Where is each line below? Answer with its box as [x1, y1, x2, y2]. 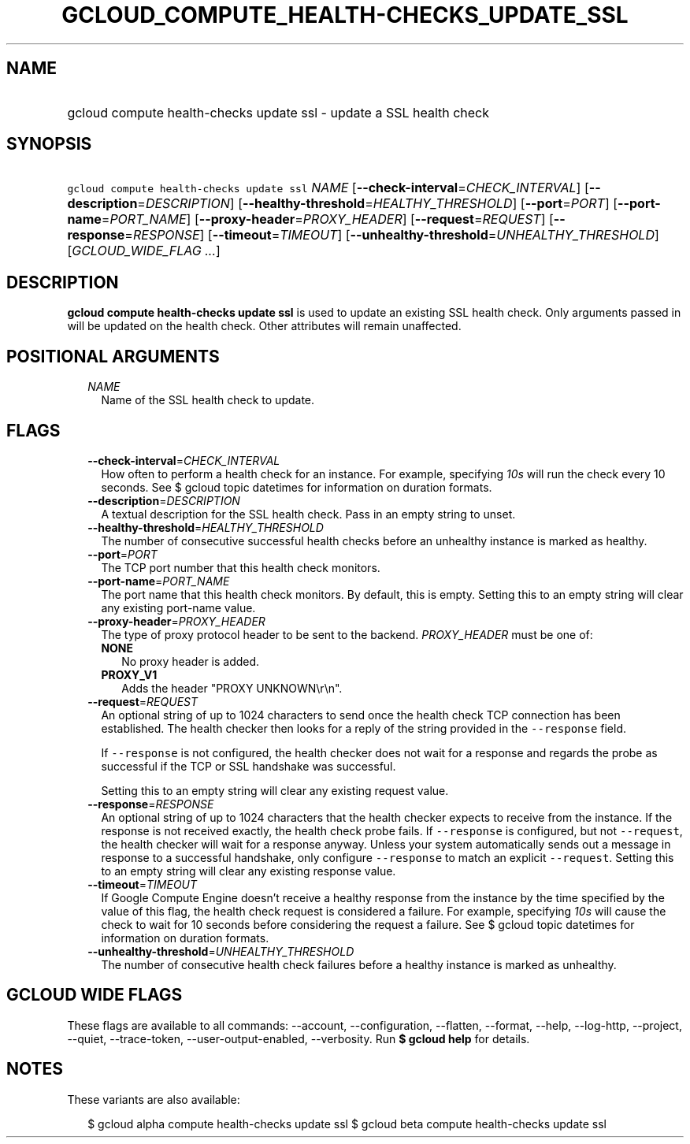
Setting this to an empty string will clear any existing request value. [101, 783, 449, 797]
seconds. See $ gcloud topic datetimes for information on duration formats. [101, 480, 492, 494]
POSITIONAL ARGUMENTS [6, 346, 220, 366]
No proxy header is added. [121, 654, 260, 668]
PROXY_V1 [101, 667, 158, 682]
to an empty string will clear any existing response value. [101, 864, 396, 878]
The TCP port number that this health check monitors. [101, 560, 380, 574]
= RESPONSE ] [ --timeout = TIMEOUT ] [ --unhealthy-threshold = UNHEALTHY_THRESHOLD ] [124, 227, 659, 243]
